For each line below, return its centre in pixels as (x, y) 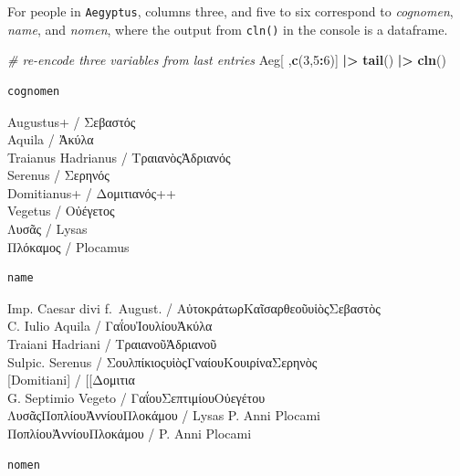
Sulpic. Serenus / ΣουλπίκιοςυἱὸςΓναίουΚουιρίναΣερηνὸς (162, 361)
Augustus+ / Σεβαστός (72, 121)
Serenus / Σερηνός (58, 175)
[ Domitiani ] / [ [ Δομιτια (71, 380)
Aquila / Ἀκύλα (51, 139)
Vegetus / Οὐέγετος (61, 211)
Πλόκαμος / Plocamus (68, 246)
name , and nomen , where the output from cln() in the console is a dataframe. (228, 29)
